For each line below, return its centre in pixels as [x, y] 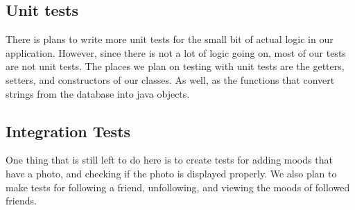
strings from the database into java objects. [98, 93]
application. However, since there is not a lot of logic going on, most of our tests [176, 52]
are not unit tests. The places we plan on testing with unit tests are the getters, [175, 66]
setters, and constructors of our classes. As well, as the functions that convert [170, 79]
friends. [21, 201]
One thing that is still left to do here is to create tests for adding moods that [169, 160]
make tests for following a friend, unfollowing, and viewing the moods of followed [178, 187]
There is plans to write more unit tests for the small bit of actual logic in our [170, 39]
